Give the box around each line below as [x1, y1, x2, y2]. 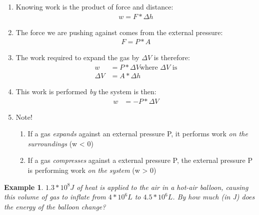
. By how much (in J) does [172, 191, 255, 202]
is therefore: [153, 52, 190, 63]
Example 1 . [4, 181, 43, 192]
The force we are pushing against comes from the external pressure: [15, 27, 223, 37]
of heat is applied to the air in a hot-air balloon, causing [76, 181, 248, 192]
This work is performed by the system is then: [15, 86, 156, 96]
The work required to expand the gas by [15, 52, 139, 63]
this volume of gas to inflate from [4, 191, 106, 202]
